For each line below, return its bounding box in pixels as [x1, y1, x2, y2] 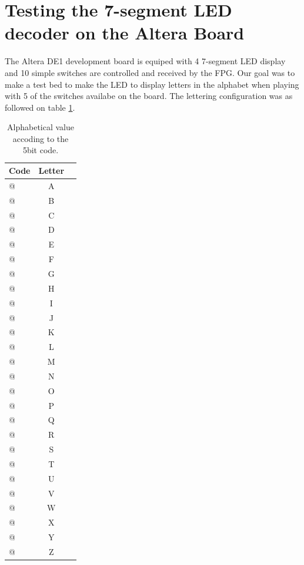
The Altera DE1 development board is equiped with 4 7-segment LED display [5, 55, 286, 67]
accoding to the [12, 132, 69, 144]
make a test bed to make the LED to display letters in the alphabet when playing [5, 78, 299, 90]
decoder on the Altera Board [5, 21, 245, 45]
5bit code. [22, 144, 59, 156]
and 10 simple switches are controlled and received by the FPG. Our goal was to [5, 66, 295, 78]
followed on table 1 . [5, 101, 75, 113]
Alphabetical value [7, 121, 75, 133]
